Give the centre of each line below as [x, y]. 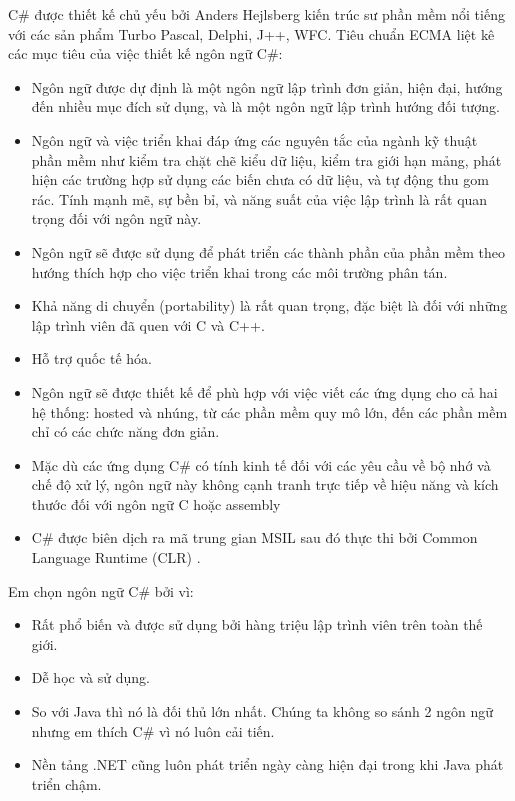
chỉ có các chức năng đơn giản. [125, 431]
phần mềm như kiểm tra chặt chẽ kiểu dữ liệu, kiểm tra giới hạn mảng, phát [266, 159]
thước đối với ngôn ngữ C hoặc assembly [156, 503]
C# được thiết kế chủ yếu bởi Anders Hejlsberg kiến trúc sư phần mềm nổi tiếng [256, 14]
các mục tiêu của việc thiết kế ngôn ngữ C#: [145, 53]
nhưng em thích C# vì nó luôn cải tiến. [153, 730]
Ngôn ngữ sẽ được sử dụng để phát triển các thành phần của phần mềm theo [268, 251]
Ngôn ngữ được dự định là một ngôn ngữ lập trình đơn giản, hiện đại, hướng [267, 86]
